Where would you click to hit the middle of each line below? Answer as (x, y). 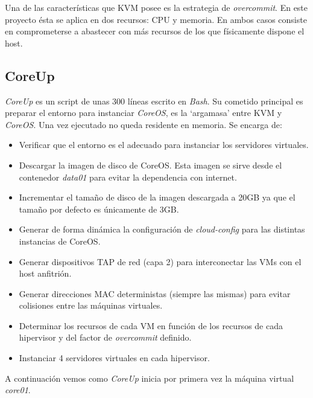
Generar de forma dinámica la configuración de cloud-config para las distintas (162, 229)
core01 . (18, 390)
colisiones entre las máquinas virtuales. (91, 305)
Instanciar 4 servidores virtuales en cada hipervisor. (114, 358)
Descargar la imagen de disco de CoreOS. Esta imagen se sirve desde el (150, 165)
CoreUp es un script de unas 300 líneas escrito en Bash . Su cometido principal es (154, 101)
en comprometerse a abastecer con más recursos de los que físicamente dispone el (155, 31)
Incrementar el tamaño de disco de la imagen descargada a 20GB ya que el (157, 197)
